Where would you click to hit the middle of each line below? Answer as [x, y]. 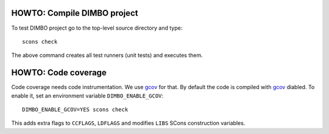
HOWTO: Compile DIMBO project [75, 13]
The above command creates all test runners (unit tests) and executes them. [107, 55]
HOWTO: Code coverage [59, 73]
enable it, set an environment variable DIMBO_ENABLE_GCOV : [87, 95]
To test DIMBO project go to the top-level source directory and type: [97, 28]
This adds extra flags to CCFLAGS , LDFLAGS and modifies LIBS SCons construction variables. [128, 123]
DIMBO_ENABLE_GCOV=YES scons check [75, 109]
